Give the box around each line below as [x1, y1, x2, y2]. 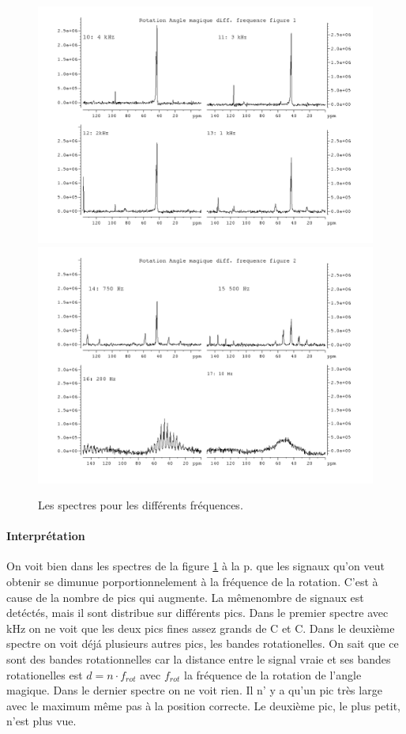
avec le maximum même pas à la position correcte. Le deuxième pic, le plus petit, [6, 697, 400, 713]
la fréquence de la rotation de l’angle [184, 666, 362, 683]
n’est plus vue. [6, 713, 77, 729]
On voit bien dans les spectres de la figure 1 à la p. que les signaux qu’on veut [6, 558, 385, 574]
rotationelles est [6, 666, 83, 683]
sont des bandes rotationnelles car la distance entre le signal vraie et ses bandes [6, 651, 391, 668]
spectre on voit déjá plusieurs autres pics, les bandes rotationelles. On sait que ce [6, 635, 399, 652]
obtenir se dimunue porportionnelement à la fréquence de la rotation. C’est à [6, 573, 378, 590]
